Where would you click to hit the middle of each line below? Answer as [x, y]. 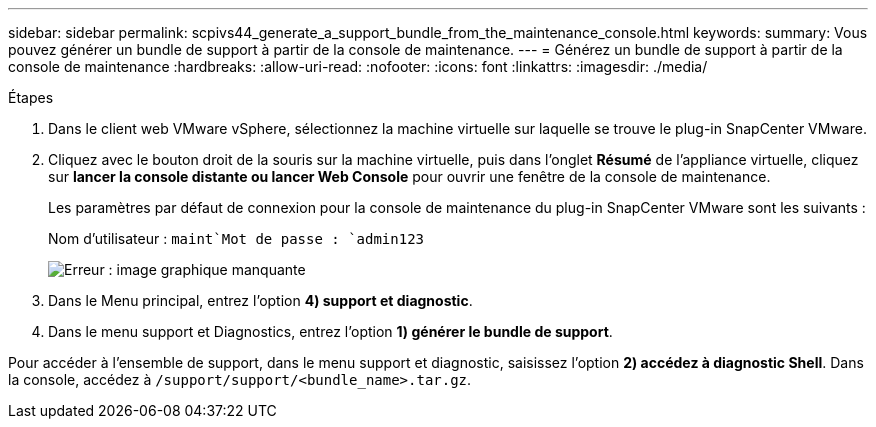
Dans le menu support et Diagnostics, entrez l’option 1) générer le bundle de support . [330, 331]
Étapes [31, 97]
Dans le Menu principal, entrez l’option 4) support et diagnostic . [260, 300]
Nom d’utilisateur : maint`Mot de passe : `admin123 [236, 238]
